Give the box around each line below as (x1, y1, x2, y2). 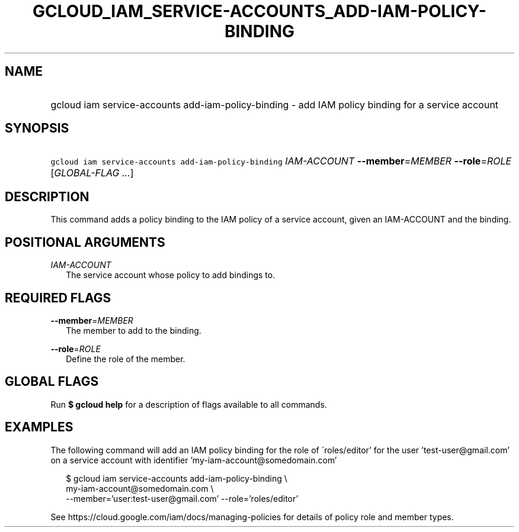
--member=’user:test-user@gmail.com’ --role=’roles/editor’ (66, 493, 299, 504)
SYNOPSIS (5, 121, 69, 136)
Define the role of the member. (66, 353, 185, 364)
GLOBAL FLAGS (5, 374, 99, 389)
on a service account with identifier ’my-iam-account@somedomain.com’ (50, 454, 337, 465)
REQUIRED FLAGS (5, 290, 111, 305)
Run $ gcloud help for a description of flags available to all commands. (50, 399, 327, 410)
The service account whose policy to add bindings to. (66, 270, 275, 280)
